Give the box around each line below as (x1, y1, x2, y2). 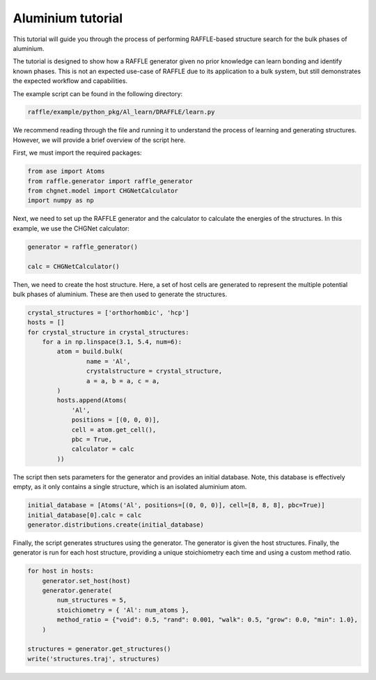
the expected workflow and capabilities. (13, 77, 128, 85)
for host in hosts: (27, 567, 94, 575)
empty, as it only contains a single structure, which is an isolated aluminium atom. (13, 483, 247, 491)
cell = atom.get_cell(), (71, 426, 157, 433)
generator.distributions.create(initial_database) (27, 520, 205, 529)
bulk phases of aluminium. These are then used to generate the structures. (13, 290, 228, 298)
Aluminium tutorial (13, 10, 123, 26)
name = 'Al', (86, 357, 131, 365)
